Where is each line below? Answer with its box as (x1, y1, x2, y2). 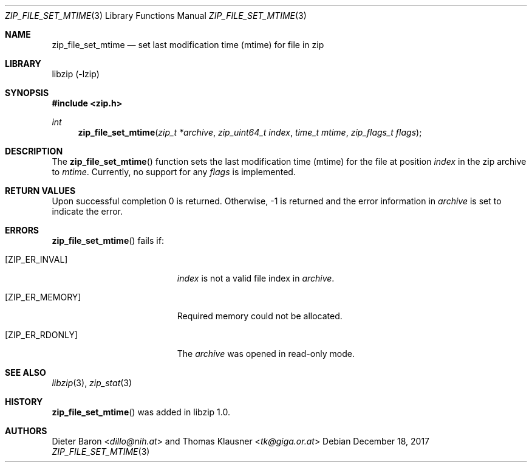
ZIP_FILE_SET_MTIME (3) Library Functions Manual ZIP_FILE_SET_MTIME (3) (5, 10, 307, 21)
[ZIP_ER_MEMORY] (5, 292, 81, 302)
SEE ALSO (5, 367, 46, 378)
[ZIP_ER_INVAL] (5, 254, 68, 265)
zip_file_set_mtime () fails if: (52, 235, 164, 246)
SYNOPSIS (5, 88, 49, 98)
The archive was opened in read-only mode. (177, 348, 355, 359)
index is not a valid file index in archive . (177, 273, 335, 283)
